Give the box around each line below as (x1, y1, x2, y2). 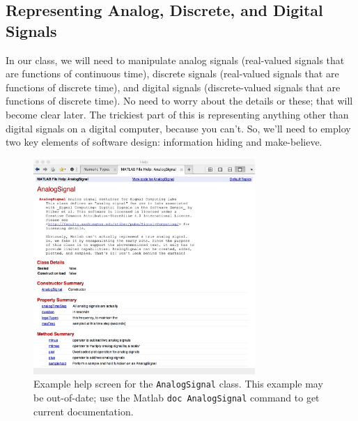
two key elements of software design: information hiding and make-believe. (6, 135, 322, 149)
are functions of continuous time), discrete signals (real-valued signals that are (6, 66, 339, 81)
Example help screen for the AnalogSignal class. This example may (33, 376, 323, 391)
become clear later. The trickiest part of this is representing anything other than (6, 107, 349, 121)
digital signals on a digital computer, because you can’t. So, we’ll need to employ (6, 121, 351, 135)
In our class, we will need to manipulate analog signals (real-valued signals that (6, 52, 345, 67)
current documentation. (33, 404, 134, 418)
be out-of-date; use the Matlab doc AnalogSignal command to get (33, 390, 320, 404)
